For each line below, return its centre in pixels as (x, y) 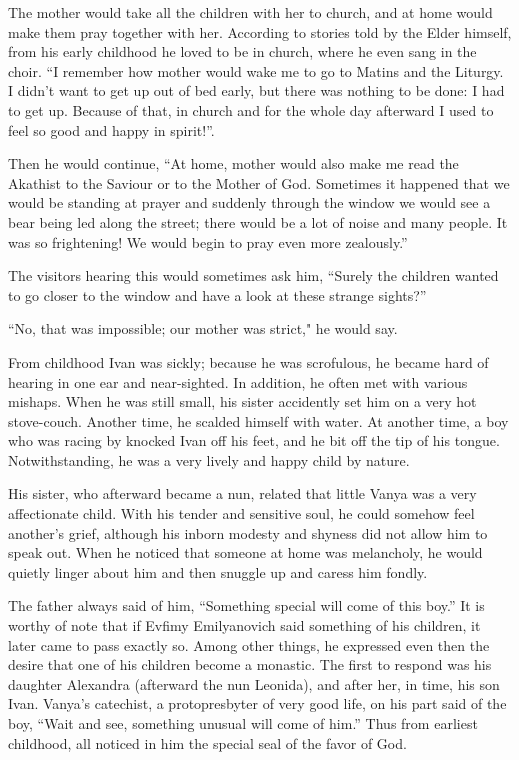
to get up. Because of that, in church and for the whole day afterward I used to (251, 109)
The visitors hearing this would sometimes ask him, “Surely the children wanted (253, 275)
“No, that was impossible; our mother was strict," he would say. (203, 328)
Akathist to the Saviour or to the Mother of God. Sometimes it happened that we (259, 182)
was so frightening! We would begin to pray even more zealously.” (208, 241)
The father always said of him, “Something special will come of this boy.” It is (246, 605)
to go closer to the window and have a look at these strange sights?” (217, 294)
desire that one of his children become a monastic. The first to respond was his (250, 664)
